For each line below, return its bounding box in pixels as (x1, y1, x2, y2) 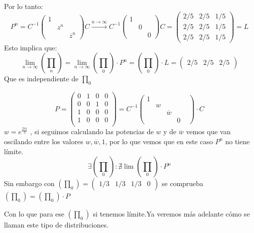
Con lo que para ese (4, 209, 65, 219)
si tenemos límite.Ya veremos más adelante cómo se (93, 209, 250, 219)
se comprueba (161, 178, 204, 189)
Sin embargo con (4, 178, 55, 189)
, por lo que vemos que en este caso (105, 136, 213, 146)
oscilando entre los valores (4, 136, 83, 146)
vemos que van (186, 126, 231, 137)
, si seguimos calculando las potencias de (30, 126, 154, 137)
